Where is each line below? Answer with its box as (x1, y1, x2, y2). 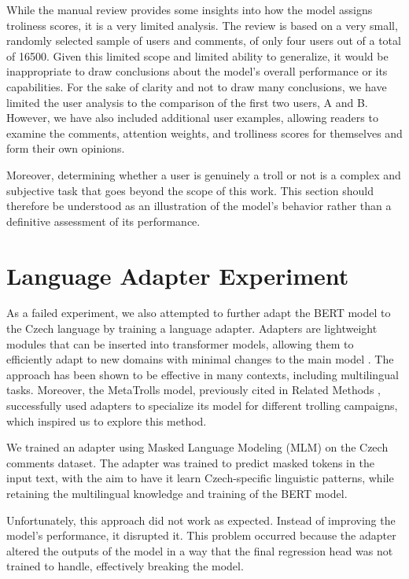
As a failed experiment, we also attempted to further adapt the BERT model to (6, 304, 391, 321)
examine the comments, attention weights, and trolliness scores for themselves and (6, 124, 403, 141)
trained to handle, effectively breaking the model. (6, 558, 244, 574)
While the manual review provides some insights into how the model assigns (6, 2, 373, 17)
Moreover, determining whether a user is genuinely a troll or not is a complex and (6, 166, 401, 183)
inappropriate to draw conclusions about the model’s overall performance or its (6, 63, 388, 79)
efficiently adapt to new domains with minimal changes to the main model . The (6, 351, 394, 367)
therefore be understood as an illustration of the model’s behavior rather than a (6, 197, 392, 214)
